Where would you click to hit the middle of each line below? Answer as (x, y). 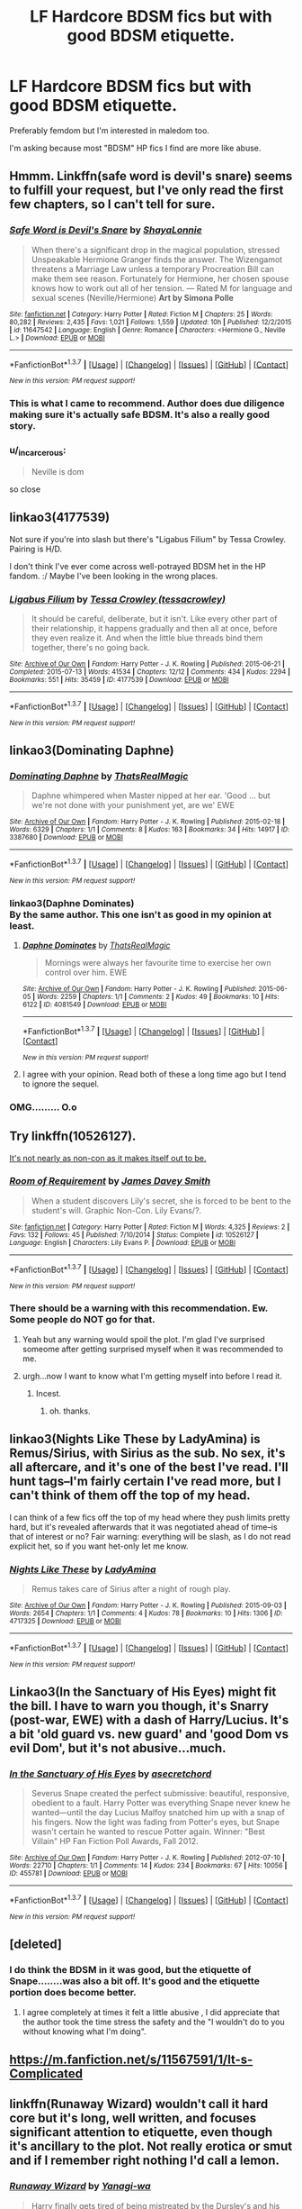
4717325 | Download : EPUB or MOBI (65, 1621)
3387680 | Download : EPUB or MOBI (67, 838)
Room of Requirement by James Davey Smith (110, 1181)
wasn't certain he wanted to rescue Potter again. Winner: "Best (148, 1832)
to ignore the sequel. (61, 1084)
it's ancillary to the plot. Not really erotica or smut (151, 2146)
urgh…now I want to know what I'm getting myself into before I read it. (152, 1376)
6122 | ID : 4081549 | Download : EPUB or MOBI (94, 1005)
